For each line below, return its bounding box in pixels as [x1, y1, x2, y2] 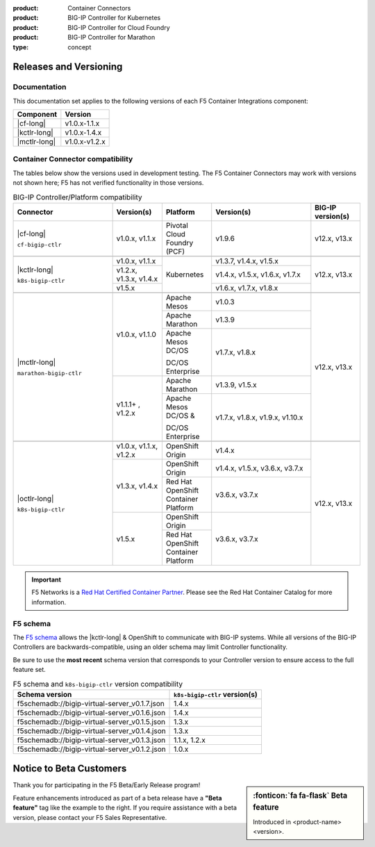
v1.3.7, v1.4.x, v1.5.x [215, 256, 279, 266]
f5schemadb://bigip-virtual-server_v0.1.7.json [17, 698, 165, 708]
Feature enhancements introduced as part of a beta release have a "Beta [12, 793, 222, 802]
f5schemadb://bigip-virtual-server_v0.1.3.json [17, 735, 166, 745]
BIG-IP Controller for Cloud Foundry [67, 23, 170, 31]
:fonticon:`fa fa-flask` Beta [253, 791, 347, 800]
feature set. [12, 666, 47, 674]
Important [31, 575, 62, 584]
